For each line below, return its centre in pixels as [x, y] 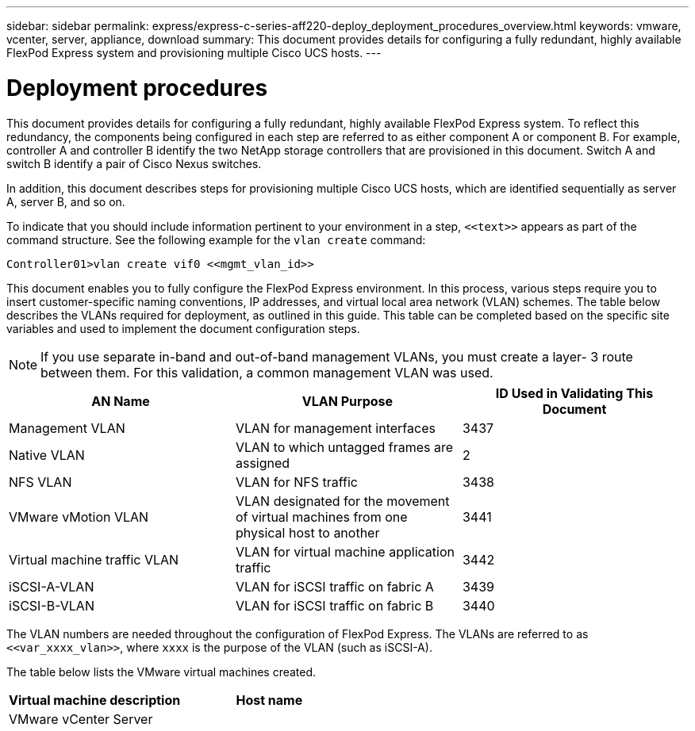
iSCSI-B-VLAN [52, 605]
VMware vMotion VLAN [79, 517]
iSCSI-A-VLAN [52, 586]
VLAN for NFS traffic [296, 482]
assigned [263, 463]
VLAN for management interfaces [335, 428]
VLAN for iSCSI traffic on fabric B [334, 605]
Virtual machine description [95, 700]
